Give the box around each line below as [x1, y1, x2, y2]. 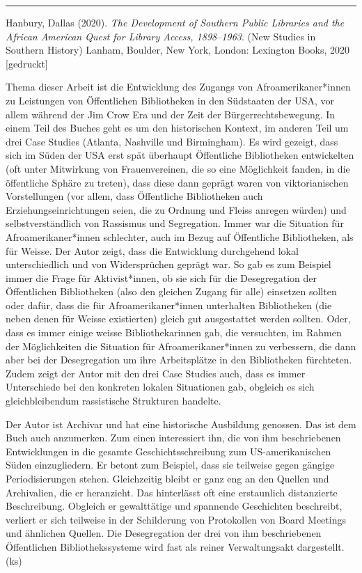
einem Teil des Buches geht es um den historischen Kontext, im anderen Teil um [6, 120, 349, 135]
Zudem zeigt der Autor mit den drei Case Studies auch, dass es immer [6, 366, 306, 380]
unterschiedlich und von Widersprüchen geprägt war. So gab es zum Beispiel [6, 257, 331, 272]
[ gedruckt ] [6, 56, 48, 70]
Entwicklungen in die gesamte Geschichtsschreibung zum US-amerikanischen [6, 444, 331, 458]
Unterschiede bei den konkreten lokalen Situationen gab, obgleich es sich [6, 379, 315, 394]
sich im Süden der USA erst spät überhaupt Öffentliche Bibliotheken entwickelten [6, 148, 354, 162]
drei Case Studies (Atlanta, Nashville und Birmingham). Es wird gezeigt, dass [6, 134, 338, 148]
